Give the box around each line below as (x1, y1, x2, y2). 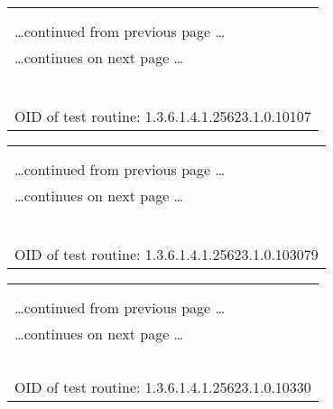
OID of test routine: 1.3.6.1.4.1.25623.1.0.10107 (14, 106, 311, 126)
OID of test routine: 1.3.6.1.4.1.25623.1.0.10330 (14, 376, 311, 397)
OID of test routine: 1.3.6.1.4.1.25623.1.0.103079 (14, 244, 319, 265)
